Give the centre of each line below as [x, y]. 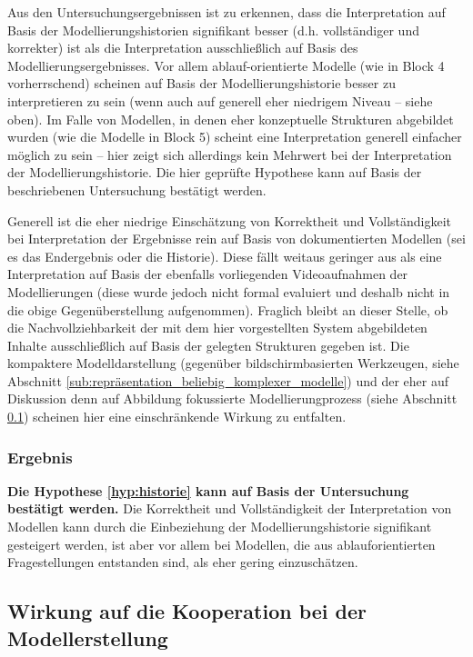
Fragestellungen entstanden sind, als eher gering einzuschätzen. [183, 562]
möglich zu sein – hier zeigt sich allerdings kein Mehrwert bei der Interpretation [230, 154]
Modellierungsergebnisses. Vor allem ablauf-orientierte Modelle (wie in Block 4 [226, 65]
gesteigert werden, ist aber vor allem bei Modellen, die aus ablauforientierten [221, 544]
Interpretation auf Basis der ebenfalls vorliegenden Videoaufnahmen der [208, 274]
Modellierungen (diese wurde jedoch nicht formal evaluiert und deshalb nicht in [229, 291]
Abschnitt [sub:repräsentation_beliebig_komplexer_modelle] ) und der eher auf [228, 380]
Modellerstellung [88, 637]
